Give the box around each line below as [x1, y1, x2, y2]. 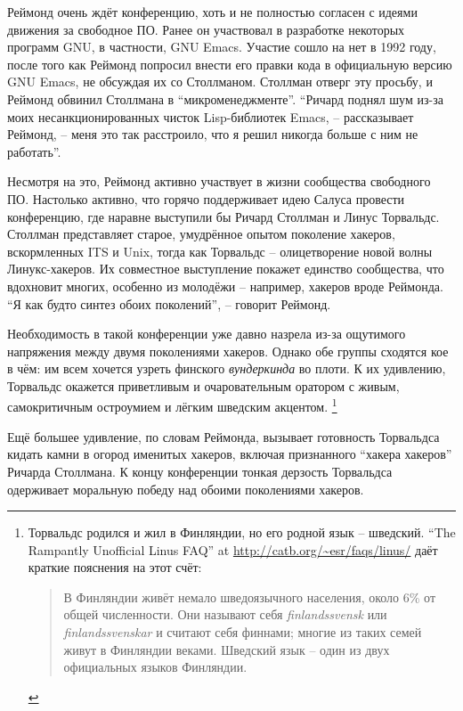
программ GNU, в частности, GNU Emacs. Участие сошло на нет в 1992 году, [7, 37, 436, 56]
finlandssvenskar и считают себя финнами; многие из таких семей [63, 623, 422, 642]
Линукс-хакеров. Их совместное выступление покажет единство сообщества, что [7, 259, 444, 278]
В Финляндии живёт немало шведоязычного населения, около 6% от [63, 587, 436, 606]
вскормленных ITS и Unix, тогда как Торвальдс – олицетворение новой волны [7, 241, 433, 260]
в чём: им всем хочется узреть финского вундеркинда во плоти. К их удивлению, [7, 359, 446, 378]
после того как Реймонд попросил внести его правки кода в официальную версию [7, 54, 452, 73]
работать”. [7, 142, 61, 160]
